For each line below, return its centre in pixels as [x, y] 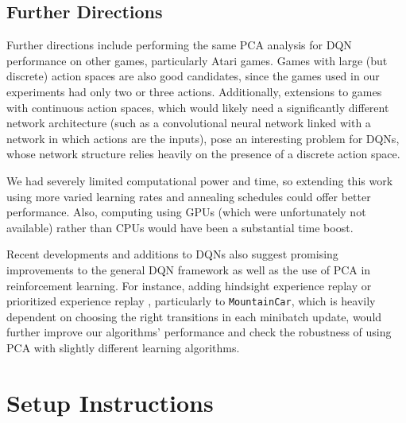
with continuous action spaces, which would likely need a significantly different [198, 107]
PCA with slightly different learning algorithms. [123, 347]
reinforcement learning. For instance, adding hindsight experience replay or [189, 285]
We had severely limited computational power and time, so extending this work [200, 180]
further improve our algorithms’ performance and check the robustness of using [199, 332]
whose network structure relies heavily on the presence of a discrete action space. [203, 154]
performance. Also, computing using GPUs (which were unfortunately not [186, 212]
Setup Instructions [110, 402]
